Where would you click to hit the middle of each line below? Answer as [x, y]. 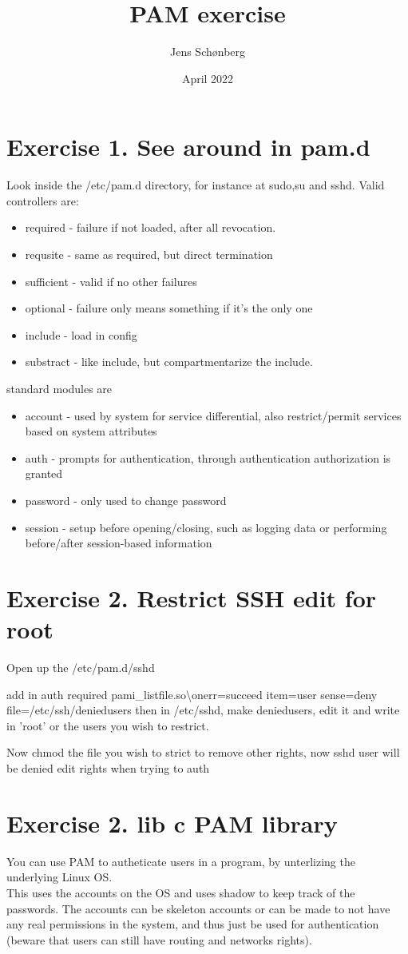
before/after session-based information [119, 543]
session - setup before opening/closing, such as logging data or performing [206, 527]
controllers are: [43, 200]
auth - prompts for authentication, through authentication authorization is [208, 457]
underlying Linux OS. [59, 877]
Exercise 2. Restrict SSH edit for [192, 597]
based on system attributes [91, 431]
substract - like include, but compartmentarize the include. [169, 362]
